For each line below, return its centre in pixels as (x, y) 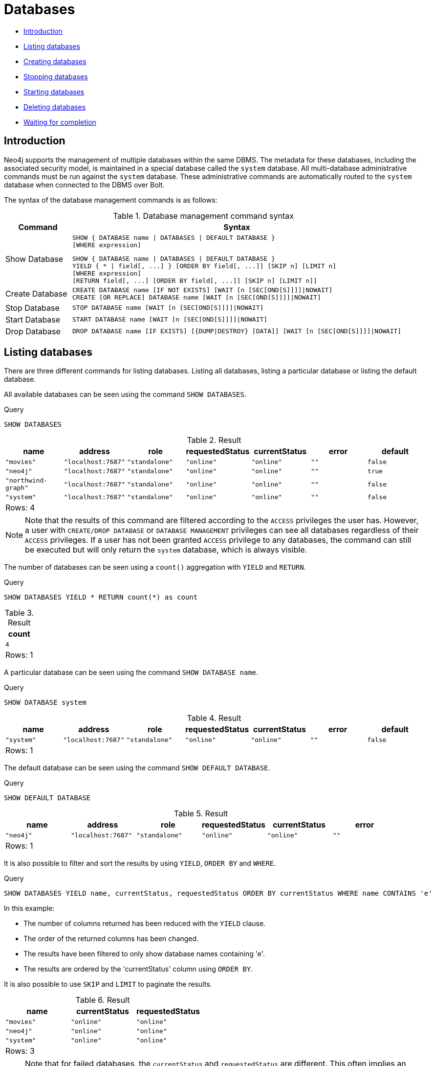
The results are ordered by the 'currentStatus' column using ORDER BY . (138, 969)
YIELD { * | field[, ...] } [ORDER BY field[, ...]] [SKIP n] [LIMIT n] (205, 266)
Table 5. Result (201, 814)
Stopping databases (56, 76)
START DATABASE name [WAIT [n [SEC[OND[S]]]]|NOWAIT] (170, 320)
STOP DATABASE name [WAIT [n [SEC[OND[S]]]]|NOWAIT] (168, 308)
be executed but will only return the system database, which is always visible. (166, 550)
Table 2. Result (214, 440)
